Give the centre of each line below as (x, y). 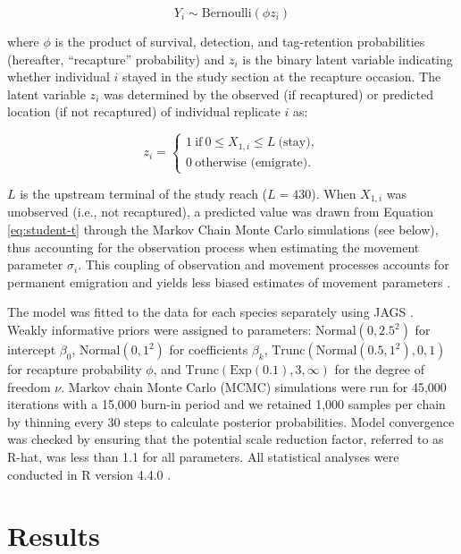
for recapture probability (75, 369)
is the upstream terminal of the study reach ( (144, 193)
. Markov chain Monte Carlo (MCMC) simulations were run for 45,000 (254, 386)
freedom (29, 386)
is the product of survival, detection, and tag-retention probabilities (240, 41)
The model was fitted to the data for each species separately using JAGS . (210, 312)
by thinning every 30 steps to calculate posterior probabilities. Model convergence (231, 421)
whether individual (59, 77)
